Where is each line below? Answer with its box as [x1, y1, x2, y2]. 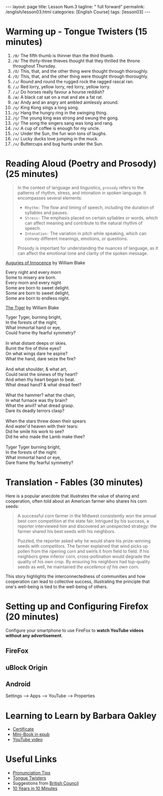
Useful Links [5, 754, 57, 765]
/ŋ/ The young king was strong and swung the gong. [12, 115, 119, 121]
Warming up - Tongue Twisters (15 [5, 26, 147, 37]
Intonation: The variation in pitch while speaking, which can [24, 230, 147, 236]
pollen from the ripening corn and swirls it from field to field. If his [17, 548, 149, 554]
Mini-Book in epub [12, 731, 50, 737]
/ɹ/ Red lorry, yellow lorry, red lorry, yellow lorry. [12, 84, 111, 89]
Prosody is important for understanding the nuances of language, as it [17, 245, 159, 251]
